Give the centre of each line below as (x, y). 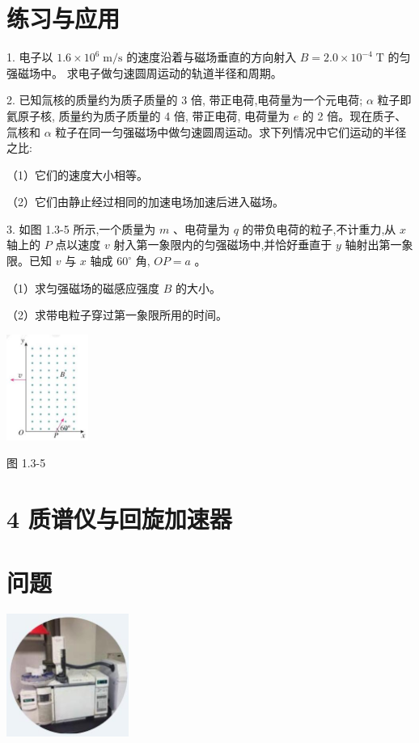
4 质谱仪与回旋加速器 (119, 519)
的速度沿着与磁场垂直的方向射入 (212, 57)
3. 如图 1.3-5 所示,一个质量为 (81, 228)
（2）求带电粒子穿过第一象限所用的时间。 (117, 315)
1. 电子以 (30, 57)
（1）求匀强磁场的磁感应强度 (83, 287)
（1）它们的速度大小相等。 (77, 174)
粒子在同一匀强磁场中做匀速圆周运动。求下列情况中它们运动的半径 (231, 131)
